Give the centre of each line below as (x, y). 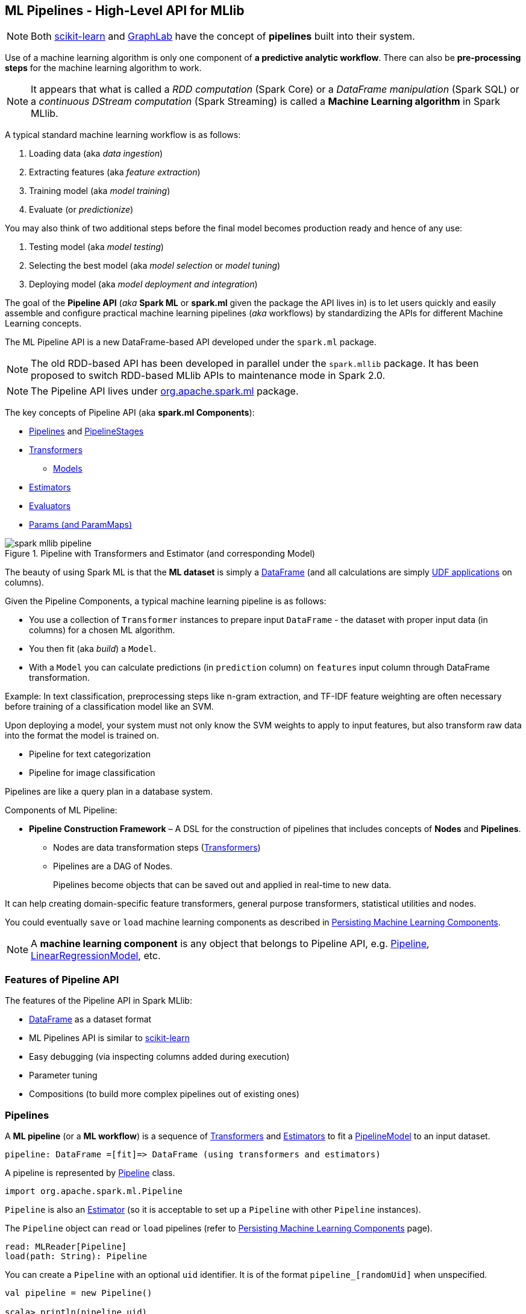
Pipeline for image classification (92, 773)
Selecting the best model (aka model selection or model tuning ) (155, 266)
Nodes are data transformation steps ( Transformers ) (157, 848)
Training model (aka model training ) (100, 191)
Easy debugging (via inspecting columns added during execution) (159, 1057)
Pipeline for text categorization (90, 754)
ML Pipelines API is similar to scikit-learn (109, 1038)
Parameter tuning (63, 1075)
